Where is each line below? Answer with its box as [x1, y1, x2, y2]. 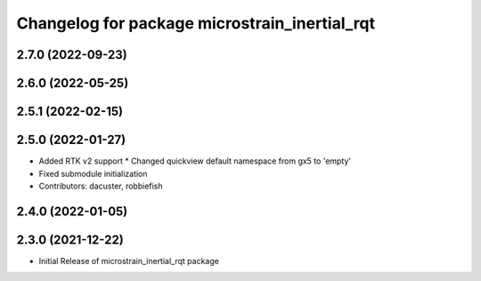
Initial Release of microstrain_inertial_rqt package [38, 255, 220, 266]
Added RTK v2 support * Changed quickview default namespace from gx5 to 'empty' [38, 156, 352, 166]
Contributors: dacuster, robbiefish [38, 181, 164, 191]
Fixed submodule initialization [38, 168, 148, 179]
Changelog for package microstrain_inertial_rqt [16, 13, 376, 33]
